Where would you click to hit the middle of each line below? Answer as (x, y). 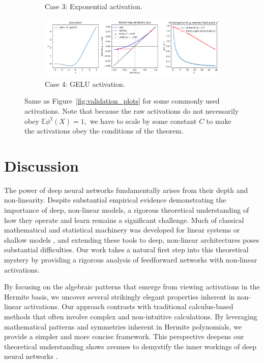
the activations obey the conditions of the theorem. (104, 131)
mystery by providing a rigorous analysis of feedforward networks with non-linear (131, 259)
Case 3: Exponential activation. (94, 6)
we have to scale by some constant (143, 121)
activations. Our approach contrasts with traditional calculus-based (128, 306)
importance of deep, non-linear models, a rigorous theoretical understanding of (127, 210)
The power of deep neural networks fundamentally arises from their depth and (126, 190)
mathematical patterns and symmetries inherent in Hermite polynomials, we (123, 326)
